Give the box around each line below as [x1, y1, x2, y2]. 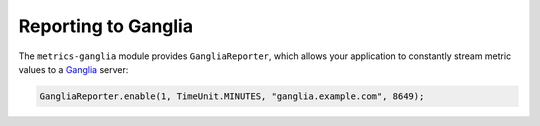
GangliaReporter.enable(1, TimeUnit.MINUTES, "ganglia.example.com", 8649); [39, 90, 425, 102]
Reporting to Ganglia [18, 15, 194, 37]
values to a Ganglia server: [18, 63, 129, 75]
